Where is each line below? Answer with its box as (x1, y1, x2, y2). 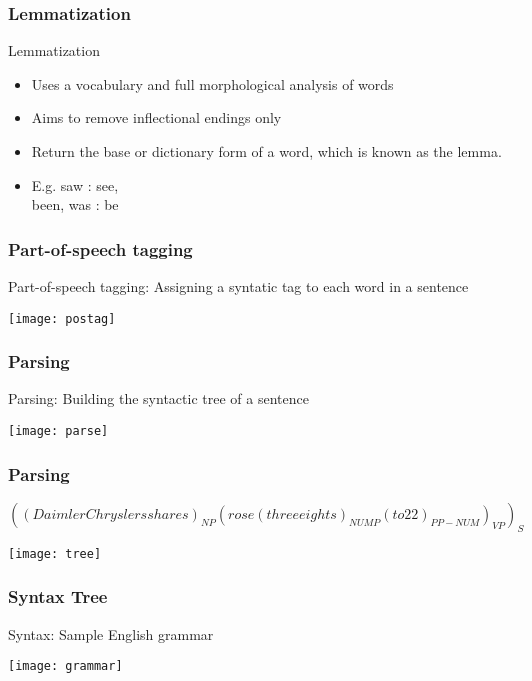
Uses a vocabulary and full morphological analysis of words (31, 73, 394, 94)
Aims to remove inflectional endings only (31, 107, 282, 128)
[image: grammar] (8, 659, 123, 674)
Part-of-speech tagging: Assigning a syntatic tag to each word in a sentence (8, 276, 469, 296)
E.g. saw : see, (31, 174, 119, 195)
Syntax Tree (8, 584, 108, 609)
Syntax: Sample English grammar (8, 623, 214, 644)
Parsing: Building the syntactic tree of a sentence (8, 388, 309, 409)
